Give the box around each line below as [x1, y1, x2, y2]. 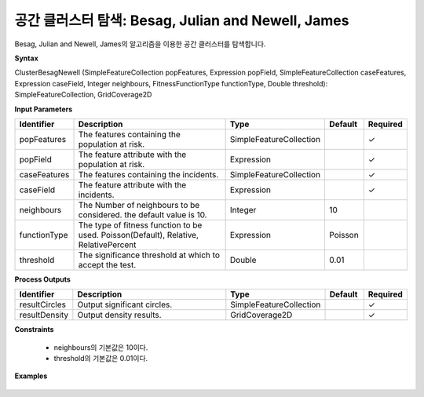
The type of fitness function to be [78, 220, 203, 231]
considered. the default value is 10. [78, 209, 207, 220]
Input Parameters [14, 104, 73, 114]
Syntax [14, 53, 38, 63]
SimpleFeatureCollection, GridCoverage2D [14, 90, 152, 100]
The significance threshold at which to [78, 249, 220, 260]
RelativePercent [78, 239, 137, 250]
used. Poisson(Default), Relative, [78, 229, 199, 240]
